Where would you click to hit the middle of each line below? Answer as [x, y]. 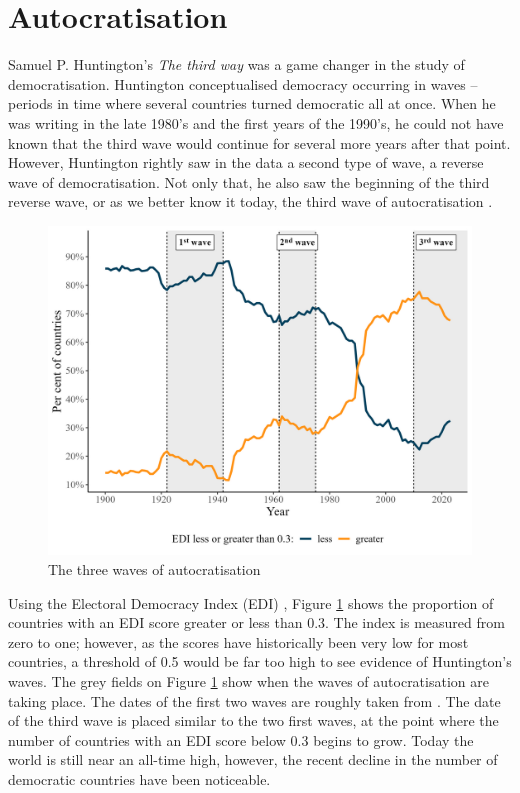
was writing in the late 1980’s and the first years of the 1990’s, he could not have [256, 122]
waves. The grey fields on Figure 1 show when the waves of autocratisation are [248, 681]
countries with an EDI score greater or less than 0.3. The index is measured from [256, 622]
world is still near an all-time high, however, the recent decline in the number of [253, 759]
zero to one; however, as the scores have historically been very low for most [238, 641]
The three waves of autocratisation [154, 569]
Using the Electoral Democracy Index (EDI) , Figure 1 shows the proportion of [251, 602]
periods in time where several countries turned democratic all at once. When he [252, 103]
